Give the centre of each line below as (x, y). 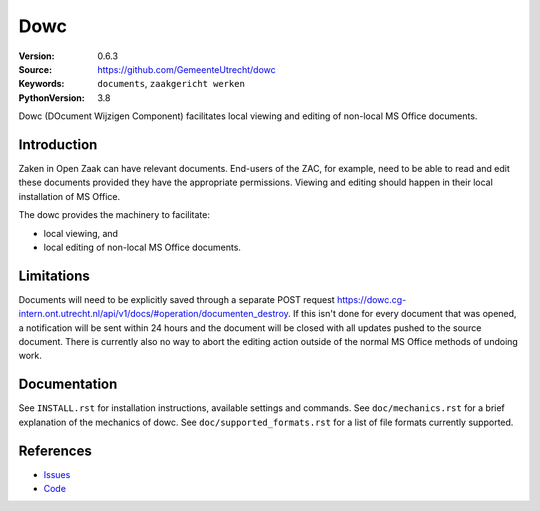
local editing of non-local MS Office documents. (142, 247)
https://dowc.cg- (371, 299)
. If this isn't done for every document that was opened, (402, 314)
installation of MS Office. (69, 196)
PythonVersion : (51, 97)
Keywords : (41, 84)
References (55, 450)
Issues (57, 474)
